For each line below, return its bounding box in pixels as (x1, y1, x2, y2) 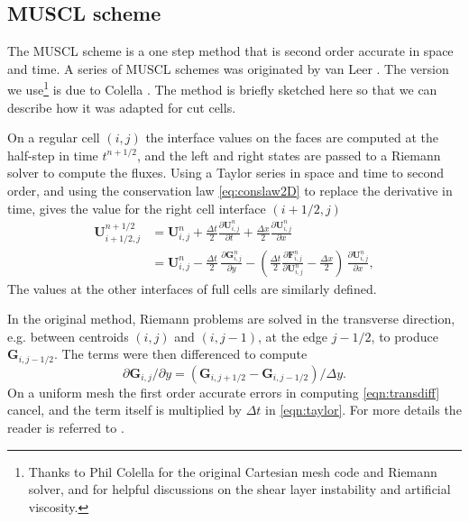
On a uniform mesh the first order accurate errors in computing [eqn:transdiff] (7, 382, 440, 401)
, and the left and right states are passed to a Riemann (136, 145, 441, 164)
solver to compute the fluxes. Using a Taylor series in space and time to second (7, 163, 444, 182)
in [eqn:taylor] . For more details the (265, 400, 462, 419)
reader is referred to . (7, 417, 124, 436)
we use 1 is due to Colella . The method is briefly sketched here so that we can (7, 78, 437, 99)
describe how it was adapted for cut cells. (7, 97, 236, 116)
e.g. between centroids (7, 326, 129, 345)
